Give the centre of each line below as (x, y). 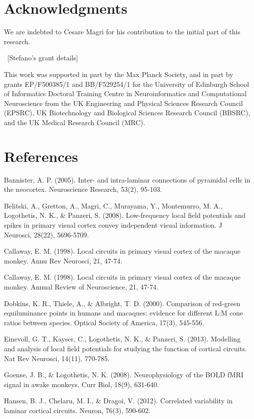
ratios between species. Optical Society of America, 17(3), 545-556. (104, 322)
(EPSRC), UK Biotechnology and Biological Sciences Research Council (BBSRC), (127, 113)
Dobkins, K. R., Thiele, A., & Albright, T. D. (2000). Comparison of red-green (122, 303)
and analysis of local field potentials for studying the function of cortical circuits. (126, 348)
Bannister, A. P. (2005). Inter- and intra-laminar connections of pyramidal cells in (127, 179)
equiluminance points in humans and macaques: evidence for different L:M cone (124, 313)
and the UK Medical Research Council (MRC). (75, 122)
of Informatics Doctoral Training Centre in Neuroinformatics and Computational (125, 93)
